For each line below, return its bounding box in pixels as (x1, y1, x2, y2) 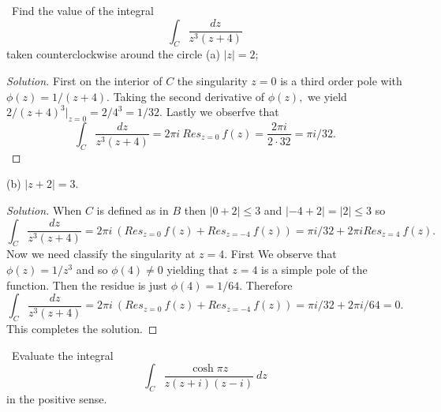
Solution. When (6, 201, 82, 218)
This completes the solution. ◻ (6, 320, 158, 336)
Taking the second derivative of (113, 88, 265, 104)
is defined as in (96, 201, 169, 218)
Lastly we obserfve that (166, 103, 279, 120)
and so (76, 260, 108, 277)
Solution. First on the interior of (6, 72, 163, 88)
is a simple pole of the (261, 260, 368, 277)
